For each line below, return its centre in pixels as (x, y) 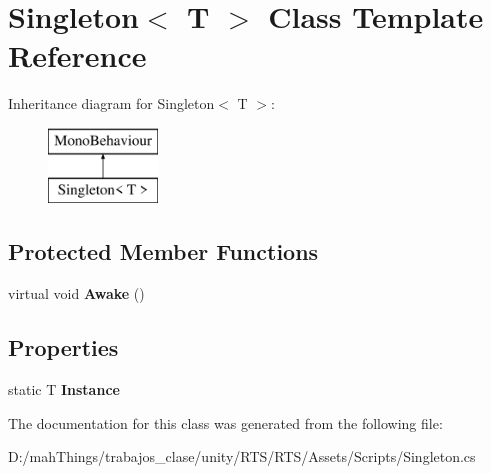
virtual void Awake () (76, 293)
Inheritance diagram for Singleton (111, 103)
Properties (63, 347)
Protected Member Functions (163, 251)
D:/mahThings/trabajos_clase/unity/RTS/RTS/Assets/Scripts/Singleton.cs (242, 456)
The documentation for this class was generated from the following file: (225, 422)
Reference (77, 55)
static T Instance (64, 389)
